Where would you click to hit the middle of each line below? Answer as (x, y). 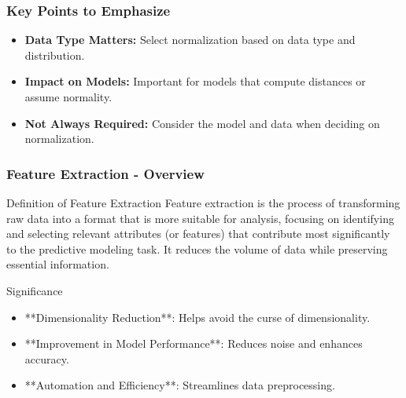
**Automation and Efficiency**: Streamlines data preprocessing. (180, 385)
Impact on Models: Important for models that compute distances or (195, 81)
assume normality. (68, 97)
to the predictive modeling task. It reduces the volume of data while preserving (197, 248)
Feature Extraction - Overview (105, 173)
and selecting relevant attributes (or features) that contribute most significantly (198, 234)
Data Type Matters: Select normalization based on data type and (190, 40)
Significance (35, 290)
